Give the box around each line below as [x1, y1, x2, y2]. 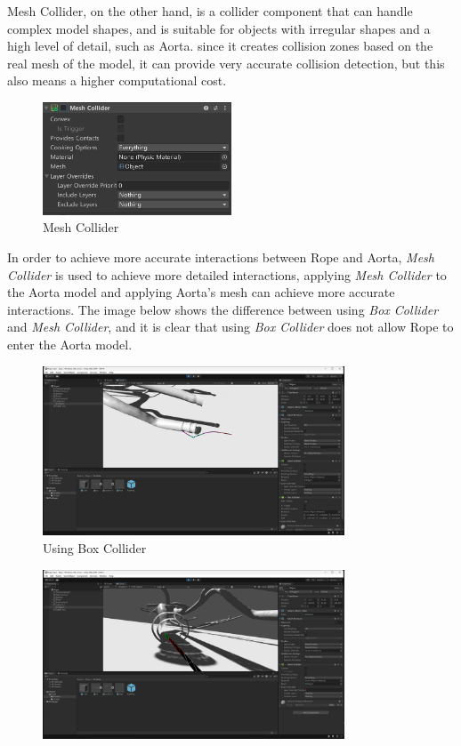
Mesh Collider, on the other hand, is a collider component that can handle [7, 2, 413, 20]
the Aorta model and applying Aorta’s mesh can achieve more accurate [7, 283, 395, 301]
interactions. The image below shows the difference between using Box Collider [7, 300, 439, 318]
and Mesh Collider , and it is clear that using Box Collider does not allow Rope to [7, 317, 454, 336]
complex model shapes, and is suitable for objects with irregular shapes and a [7, 19, 431, 37]
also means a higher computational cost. [7, 71, 227, 90]
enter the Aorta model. [7, 335, 133, 353]
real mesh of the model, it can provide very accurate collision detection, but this [7, 53, 445, 72]
